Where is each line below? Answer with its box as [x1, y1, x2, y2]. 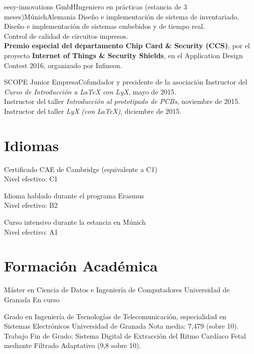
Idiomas [4, 135, 59, 155]
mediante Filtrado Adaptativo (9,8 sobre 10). [4, 340, 141, 351]
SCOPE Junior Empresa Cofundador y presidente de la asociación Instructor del [4, 77, 248, 87]
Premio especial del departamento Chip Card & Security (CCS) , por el [4, 40, 250, 51]
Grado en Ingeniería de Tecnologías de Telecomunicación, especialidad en [4, 311, 227, 321]
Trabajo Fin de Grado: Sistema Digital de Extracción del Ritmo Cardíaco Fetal [4, 330, 246, 341]
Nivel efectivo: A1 [4, 226, 58, 237]
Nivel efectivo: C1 [4, 174, 58, 184]
